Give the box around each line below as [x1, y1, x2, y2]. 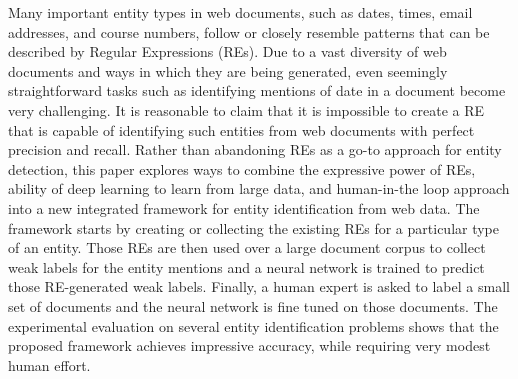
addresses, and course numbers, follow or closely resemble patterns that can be [8, 21, 490, 42]
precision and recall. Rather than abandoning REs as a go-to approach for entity [8, 139, 502, 160]
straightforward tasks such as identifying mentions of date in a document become [8, 80, 506, 101]
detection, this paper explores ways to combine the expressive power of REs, [8, 158, 476, 179]
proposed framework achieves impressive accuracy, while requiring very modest [8, 335, 491, 356]
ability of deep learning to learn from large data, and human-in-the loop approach [8, 178, 510, 199]
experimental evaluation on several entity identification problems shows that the [8, 315, 499, 336]
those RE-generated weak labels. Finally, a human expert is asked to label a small [8, 276, 510, 297]
